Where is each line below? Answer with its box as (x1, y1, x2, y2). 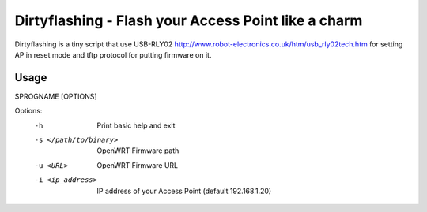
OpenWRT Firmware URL (96, 160, 178, 169)
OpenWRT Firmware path (96, 146, 179, 155)
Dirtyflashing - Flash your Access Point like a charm (14, 12, 363, 29)
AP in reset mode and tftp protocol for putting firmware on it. (14, 50, 212, 59)
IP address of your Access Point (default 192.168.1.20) (96, 186, 272, 195)
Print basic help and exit (96, 121, 176, 130)
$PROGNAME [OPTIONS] (14, 91, 98, 101)
